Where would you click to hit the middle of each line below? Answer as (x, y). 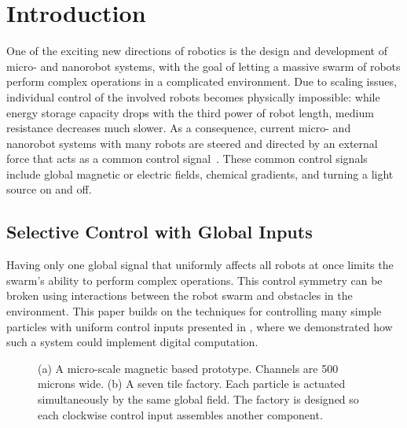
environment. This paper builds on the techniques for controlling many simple (194, 311)
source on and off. (49, 189)
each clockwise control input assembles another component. (180, 414)
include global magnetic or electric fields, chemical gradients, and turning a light (200, 173)
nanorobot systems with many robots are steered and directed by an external (192, 143)
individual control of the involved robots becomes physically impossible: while (193, 96)
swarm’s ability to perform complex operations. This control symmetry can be (194, 280)
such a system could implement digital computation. (132, 342)
